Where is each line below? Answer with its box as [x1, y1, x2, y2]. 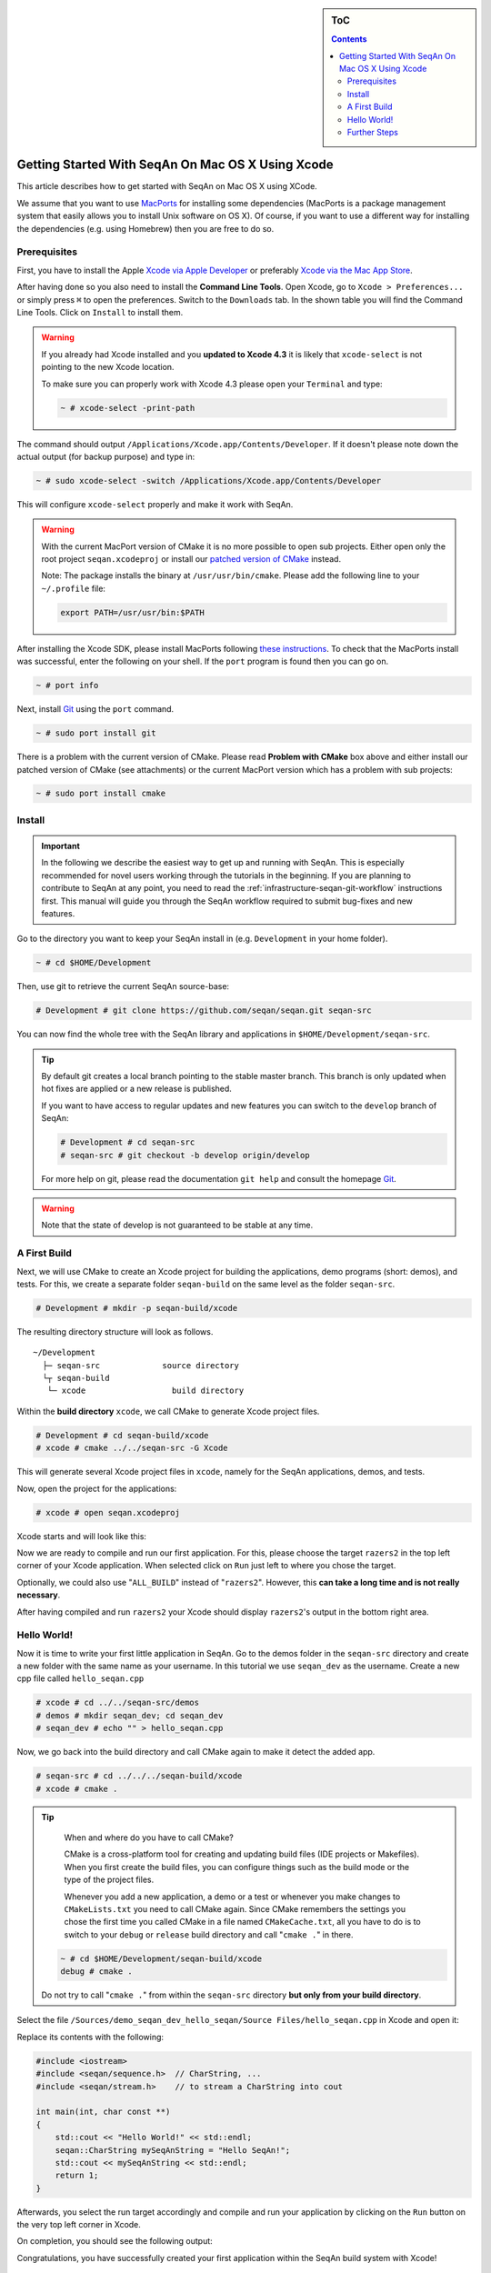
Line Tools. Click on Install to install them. [16, 306, 184, 317]
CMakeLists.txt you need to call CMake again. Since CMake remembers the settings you [64, 1903, 406, 1914]
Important [41, 841, 81, 852]
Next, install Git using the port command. [16, 704, 175, 715]
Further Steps [346, 127, 399, 137]
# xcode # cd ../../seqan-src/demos [35, 1697, 200, 1708]
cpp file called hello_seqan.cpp [16, 1673, 145, 1684]
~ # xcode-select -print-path [60, 403, 195, 413]
